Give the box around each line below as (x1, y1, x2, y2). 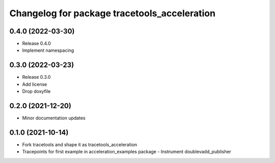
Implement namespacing (22, 47, 74, 53)
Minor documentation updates (22, 115, 86, 121)
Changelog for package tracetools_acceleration (9, 8, 216, 19)
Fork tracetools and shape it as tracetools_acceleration (22, 141, 137, 147)
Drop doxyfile (22, 88, 51, 94)
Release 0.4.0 (22, 41, 51, 47)
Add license (22, 81, 47, 87)
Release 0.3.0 (22, 74, 51, 80)
